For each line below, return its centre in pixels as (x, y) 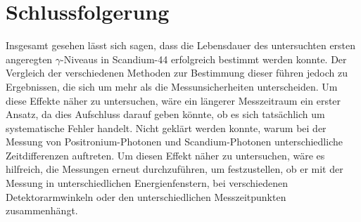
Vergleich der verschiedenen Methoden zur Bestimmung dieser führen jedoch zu (177, 73)
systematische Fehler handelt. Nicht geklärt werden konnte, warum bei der (166, 128)
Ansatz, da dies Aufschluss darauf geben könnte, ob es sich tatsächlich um (165, 114)
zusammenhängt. (42, 210)
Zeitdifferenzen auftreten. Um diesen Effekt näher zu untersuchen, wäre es (165, 155)
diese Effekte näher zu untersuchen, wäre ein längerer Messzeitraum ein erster (173, 100)
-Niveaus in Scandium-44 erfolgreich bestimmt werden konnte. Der (204, 59)
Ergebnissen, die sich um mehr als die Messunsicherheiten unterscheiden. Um (172, 86)
